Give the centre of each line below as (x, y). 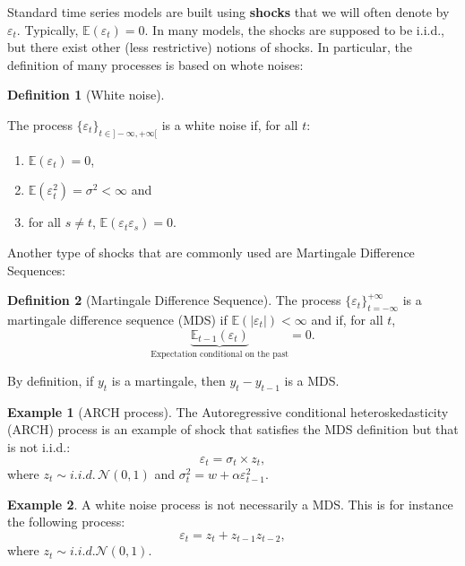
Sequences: (37, 270)
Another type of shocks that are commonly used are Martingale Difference (211, 252)
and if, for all (347, 319)
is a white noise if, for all (230, 124)
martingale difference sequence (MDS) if (117, 319)
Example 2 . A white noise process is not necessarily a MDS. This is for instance (230, 504)
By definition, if (51, 380)
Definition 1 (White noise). (86, 95)
